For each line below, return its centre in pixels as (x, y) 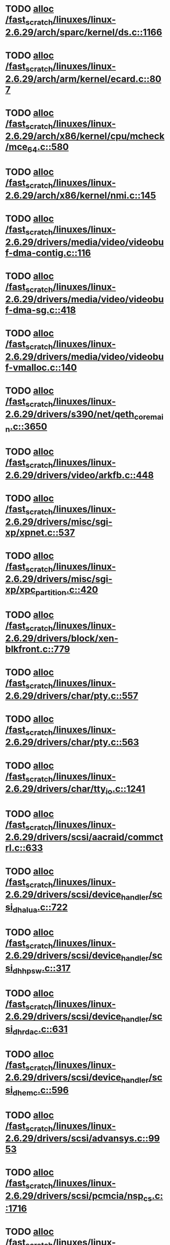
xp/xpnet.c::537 (40, 533)
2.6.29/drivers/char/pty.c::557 (72, 696)
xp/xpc (21, 590)
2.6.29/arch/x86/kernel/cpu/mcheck (85, 136)
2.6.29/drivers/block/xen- (62, 638)
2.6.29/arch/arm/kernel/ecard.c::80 (83, 79)
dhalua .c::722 (40, 908)
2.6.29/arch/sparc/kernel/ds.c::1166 (84, 32)
